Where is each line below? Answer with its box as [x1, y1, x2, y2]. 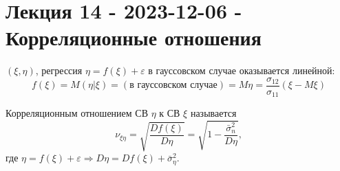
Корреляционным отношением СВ [6, 106, 148, 120]
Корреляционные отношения [6, 23, 262, 52]
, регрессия [35, 63, 83, 78]
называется [190, 106, 237, 120]
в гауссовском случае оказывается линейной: [148, 63, 335, 78]
